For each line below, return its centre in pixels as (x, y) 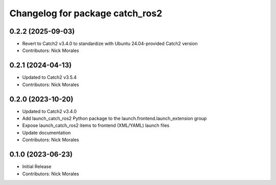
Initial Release (37, 167)
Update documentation (47, 133)
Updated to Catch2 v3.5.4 (49, 77)
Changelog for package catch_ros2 (86, 13)
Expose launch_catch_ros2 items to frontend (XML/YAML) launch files (96, 125)
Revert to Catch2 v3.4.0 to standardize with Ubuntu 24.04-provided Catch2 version (110, 44)
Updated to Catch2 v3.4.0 (49, 111)
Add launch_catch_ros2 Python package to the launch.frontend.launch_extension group (114, 118)
